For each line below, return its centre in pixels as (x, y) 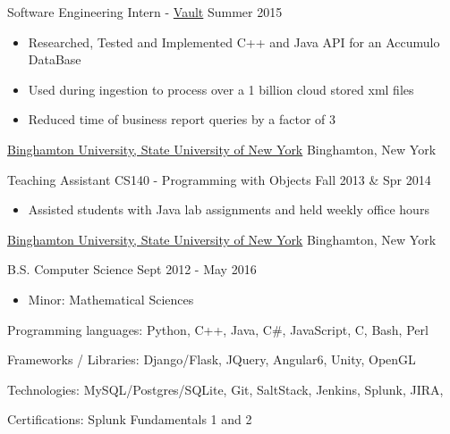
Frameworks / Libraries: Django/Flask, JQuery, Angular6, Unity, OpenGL (212, 359)
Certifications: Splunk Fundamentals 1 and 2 (130, 419)
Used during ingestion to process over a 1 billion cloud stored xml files (221, 89)
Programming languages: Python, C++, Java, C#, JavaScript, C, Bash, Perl (218, 329)
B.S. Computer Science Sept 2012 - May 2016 (132, 269)
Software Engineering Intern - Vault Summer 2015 (145, 12)
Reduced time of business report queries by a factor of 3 (182, 119)
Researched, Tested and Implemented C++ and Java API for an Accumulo (234, 42)
